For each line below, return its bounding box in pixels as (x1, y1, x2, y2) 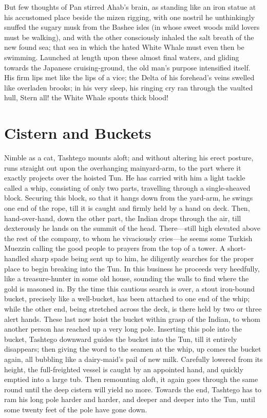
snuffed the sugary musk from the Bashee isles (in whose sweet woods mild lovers (4, 22, 260, 32)
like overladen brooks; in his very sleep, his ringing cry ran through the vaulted (4, 82, 253, 93)
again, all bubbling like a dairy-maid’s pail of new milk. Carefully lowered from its (4, 353, 263, 364)
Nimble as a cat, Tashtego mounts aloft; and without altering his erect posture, (4, 152, 254, 163)
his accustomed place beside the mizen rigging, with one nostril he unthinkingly (4, 11, 255, 22)
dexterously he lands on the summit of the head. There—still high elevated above (4, 223, 260, 233)
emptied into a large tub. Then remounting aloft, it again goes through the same (4, 374, 258, 385)
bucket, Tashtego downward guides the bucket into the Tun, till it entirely (4, 333, 237, 344)
